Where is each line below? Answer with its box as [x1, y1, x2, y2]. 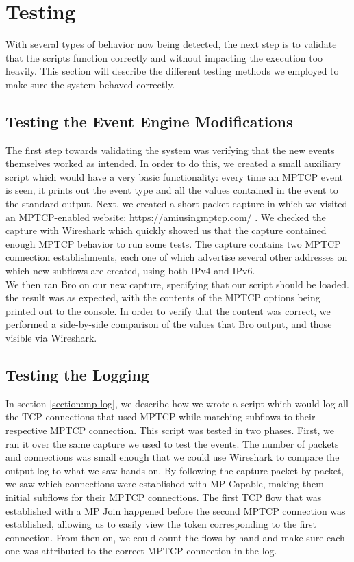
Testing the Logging [5, 364, 149, 385]
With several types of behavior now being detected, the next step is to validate [5, 37, 337, 51]
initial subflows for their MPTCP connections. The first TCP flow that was [5, 489, 322, 504]
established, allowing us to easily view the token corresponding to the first [5, 517, 317, 531]
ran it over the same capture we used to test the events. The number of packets [5, 436, 339, 450]
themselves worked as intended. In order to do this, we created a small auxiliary [5, 156, 341, 170]
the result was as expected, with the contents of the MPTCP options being [5, 290, 320, 305]
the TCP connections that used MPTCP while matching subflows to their [5, 409, 316, 424]
